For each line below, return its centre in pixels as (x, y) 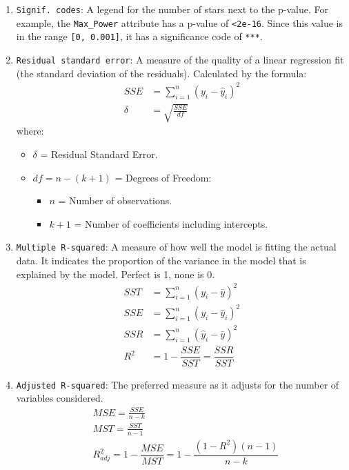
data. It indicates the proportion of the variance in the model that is (161, 260)
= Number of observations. (115, 200)
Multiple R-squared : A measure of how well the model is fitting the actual (176, 247)
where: (30, 131)
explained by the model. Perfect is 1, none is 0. (116, 274)
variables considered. (60, 398)
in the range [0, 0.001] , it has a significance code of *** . (139, 36)
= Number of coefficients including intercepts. (171, 223)
